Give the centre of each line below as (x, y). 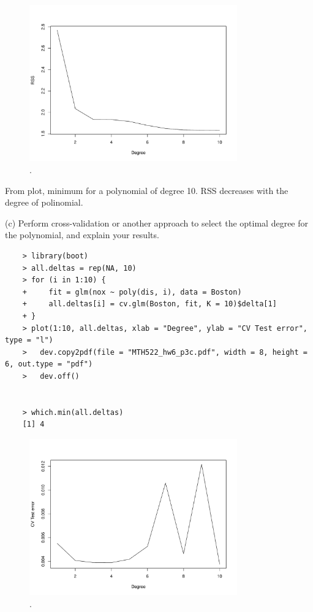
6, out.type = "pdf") (49, 364)
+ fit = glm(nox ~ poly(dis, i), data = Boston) (132, 292)
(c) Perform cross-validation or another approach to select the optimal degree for (156, 223)
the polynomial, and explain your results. (82, 235)
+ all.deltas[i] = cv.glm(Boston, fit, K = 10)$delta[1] (149, 304)
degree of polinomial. (44, 202)
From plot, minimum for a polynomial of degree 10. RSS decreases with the (147, 190)
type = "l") (29, 340)
